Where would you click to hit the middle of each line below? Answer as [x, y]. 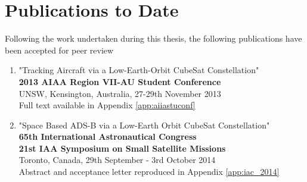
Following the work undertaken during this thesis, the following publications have [153, 38]
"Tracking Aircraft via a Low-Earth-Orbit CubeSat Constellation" [139, 70]
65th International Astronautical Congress [108, 136]
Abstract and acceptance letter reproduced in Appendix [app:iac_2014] [149, 172]
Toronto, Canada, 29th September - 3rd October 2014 [117, 160]
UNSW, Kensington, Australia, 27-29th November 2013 [120, 93]
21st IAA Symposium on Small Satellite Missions [122, 148]
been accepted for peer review [59, 50]
